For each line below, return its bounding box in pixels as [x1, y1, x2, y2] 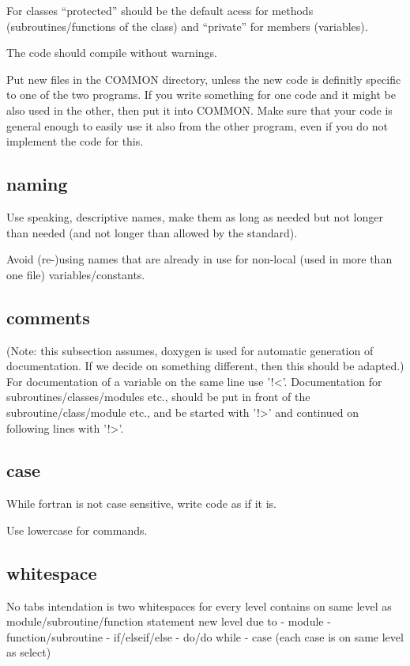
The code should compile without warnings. [6, 44, 217, 61]
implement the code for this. [6, 133, 144, 149]
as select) [6, 644, 51, 660]
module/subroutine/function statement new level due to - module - [6, 613, 331, 630]
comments [6, 305, 90, 329]
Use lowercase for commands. [6, 521, 148, 538]
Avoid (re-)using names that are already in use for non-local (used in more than [6, 251, 393, 267]
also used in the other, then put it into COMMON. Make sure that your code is [6, 101, 393, 118]
